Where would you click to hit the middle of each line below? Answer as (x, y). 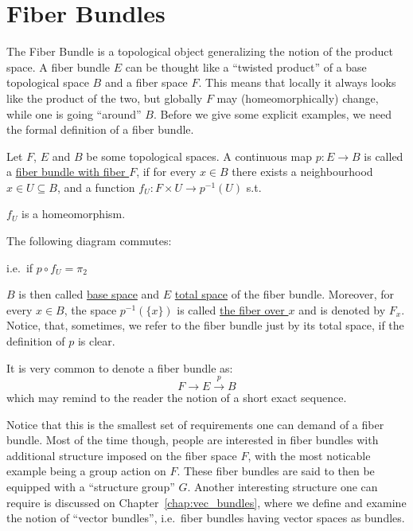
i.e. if (20, 267)
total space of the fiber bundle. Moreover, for (284, 294)
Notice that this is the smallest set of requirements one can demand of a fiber (195, 424)
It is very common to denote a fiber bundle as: (120, 367)
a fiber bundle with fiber (66, 172)
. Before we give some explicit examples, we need (272, 113)
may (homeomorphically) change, (298, 98)
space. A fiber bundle (58, 66)
